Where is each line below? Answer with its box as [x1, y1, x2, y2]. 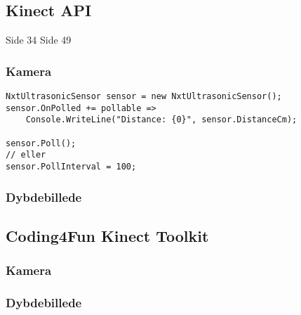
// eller [6, 150, 46, 160]
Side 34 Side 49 [6, 32, 72, 47]
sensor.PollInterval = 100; [6, 161, 137, 172]
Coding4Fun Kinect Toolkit [6, 224, 209, 246]
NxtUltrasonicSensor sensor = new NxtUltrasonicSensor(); [6, 91, 282, 102]
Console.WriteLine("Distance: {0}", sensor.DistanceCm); [25, 115, 297, 125]
